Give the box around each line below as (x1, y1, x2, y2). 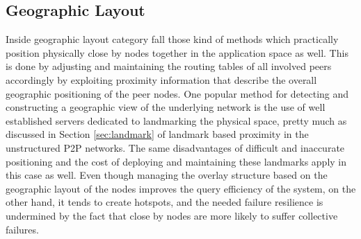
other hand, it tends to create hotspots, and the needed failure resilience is (6, 195, 323, 209)
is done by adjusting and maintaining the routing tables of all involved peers (6, 59, 332, 73)
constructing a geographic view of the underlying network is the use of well (6, 100, 326, 114)
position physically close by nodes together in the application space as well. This (6, 45, 348, 60)
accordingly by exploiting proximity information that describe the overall (6, 72, 317, 87)
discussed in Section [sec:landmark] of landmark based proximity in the (6, 127, 309, 141)
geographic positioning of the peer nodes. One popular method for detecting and (6, 86, 349, 100)
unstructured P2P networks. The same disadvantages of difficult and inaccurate (6, 140, 345, 154)
